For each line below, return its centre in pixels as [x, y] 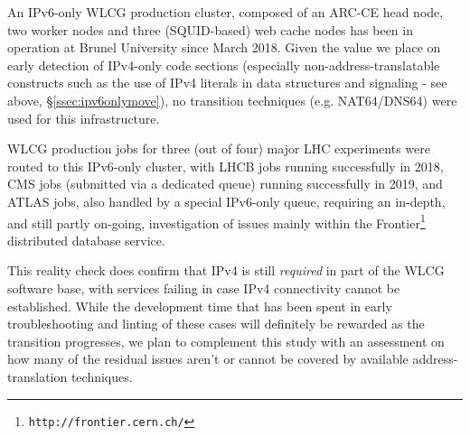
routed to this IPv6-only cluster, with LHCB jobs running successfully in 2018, [226, 166]
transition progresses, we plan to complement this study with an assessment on [226, 341]
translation [38, 376]
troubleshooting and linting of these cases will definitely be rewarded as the [216, 324]
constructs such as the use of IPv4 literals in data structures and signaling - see [227, 83]
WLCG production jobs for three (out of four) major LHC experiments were [219, 148]
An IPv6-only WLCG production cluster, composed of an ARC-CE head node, [226, 12]
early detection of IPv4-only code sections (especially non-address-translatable [224, 65]
